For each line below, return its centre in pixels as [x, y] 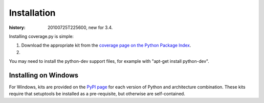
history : [17, 27]
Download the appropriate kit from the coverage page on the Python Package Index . [106, 45]
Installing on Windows [44, 75]
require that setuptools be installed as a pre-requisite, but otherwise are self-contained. [97, 94]
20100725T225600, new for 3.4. [80, 27]
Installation [32, 13]
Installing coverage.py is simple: [41, 36]
